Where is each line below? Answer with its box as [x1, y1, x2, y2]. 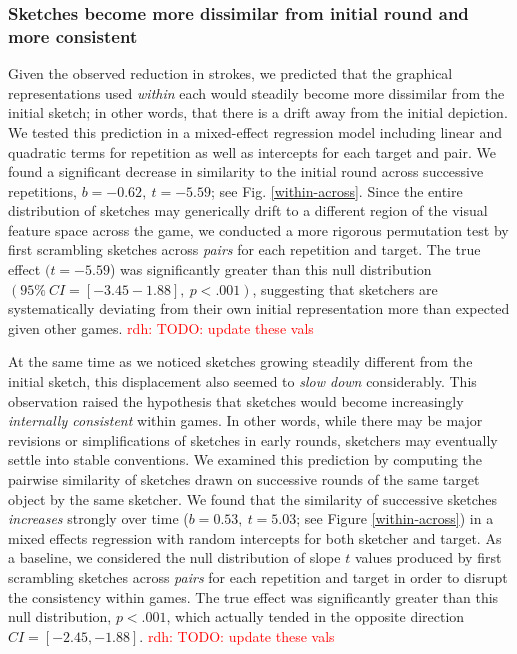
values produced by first [354, 547, 502, 568]
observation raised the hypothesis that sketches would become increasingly [8, 390, 464, 411]
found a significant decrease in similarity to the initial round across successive [8, 161, 484, 182]
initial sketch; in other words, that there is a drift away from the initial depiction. [8, 102, 508, 123]
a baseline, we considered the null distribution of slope [8, 547, 341, 568]
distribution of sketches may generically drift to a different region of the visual [8, 200, 488, 221]
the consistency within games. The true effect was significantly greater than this [8, 586, 499, 607]
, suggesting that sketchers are [252, 278, 438, 299]
